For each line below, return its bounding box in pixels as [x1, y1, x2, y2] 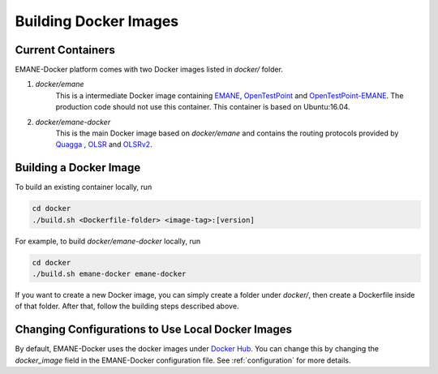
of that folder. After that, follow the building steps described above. [15, 301, 239, 312]
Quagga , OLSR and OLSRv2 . [55, 140, 153, 149]
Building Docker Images [15, 12, 179, 30]
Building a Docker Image [15, 161, 141, 174]
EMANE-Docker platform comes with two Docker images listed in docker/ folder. [15, 65, 284, 75]
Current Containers [15, 43, 115, 57]
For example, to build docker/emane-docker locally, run [15, 236, 201, 246]
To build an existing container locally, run [15, 183, 152, 192]
